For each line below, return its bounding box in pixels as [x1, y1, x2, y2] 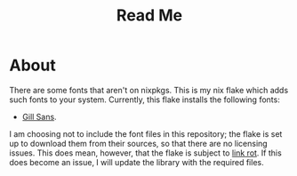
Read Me [116, 5, 183, 26]
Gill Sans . [21, 111, 57, 122]
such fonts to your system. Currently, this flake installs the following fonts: [9, 94, 280, 105]
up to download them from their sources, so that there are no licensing [9, 138, 269, 148]
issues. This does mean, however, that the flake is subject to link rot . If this [9, 148, 282, 158]
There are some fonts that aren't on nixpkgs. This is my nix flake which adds [9, 84, 289, 95]
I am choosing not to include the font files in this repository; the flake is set [9, 128, 283, 139]
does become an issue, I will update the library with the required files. [9, 156, 264, 167]
